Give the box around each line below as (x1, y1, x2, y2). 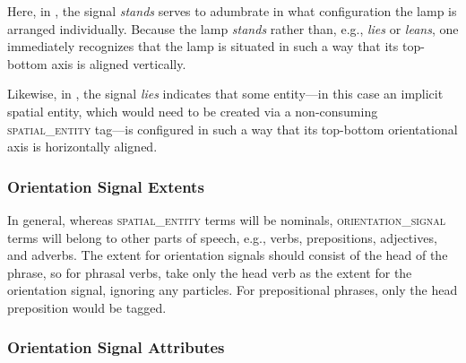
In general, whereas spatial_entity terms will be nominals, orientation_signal (7, 210, 446, 229)
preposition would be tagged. (7, 298, 167, 316)
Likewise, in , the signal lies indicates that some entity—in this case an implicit (7, 84, 444, 103)
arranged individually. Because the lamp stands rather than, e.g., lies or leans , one (7, 19, 459, 38)
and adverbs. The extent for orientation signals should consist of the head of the (7, 246, 448, 264)
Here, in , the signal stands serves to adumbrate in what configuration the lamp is (7, 2, 457, 20)
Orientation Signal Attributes (7, 336, 225, 359)
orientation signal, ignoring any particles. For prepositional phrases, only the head (7, 281, 458, 299)
